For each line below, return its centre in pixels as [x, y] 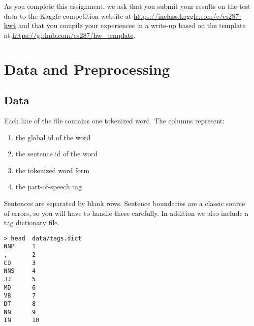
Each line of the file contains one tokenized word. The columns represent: [114, 120]
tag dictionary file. [32, 222]
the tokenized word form [52, 170]
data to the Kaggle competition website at [68, 15]
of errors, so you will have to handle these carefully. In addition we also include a [126, 213]
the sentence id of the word [56, 154]
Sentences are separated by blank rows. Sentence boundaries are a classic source [125, 203]
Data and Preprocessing [87, 69]
